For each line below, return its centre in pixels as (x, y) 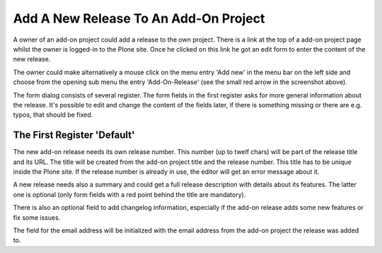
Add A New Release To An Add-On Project (139, 18)
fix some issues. (37, 217)
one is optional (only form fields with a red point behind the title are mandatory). (129, 194)
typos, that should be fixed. (53, 115)
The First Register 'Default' (74, 135)
